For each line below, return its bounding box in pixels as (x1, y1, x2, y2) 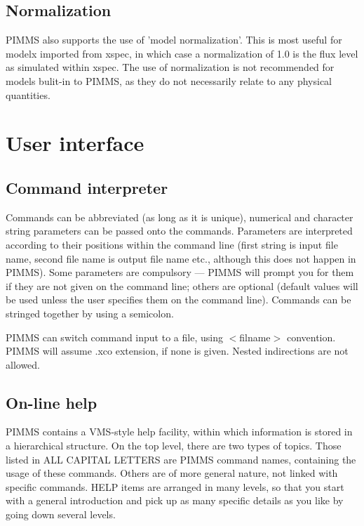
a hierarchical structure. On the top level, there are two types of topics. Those (6, 438, 342, 453)
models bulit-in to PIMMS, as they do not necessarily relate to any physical (6, 73, 332, 88)
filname (239, 329, 271, 344)
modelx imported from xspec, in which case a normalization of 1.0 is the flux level (6, 46, 358, 60)
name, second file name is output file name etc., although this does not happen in (6, 251, 356, 265)
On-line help (6, 391, 97, 413)
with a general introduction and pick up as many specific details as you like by (6, 493, 344, 508)
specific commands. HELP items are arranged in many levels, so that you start (6, 479, 344, 494)
